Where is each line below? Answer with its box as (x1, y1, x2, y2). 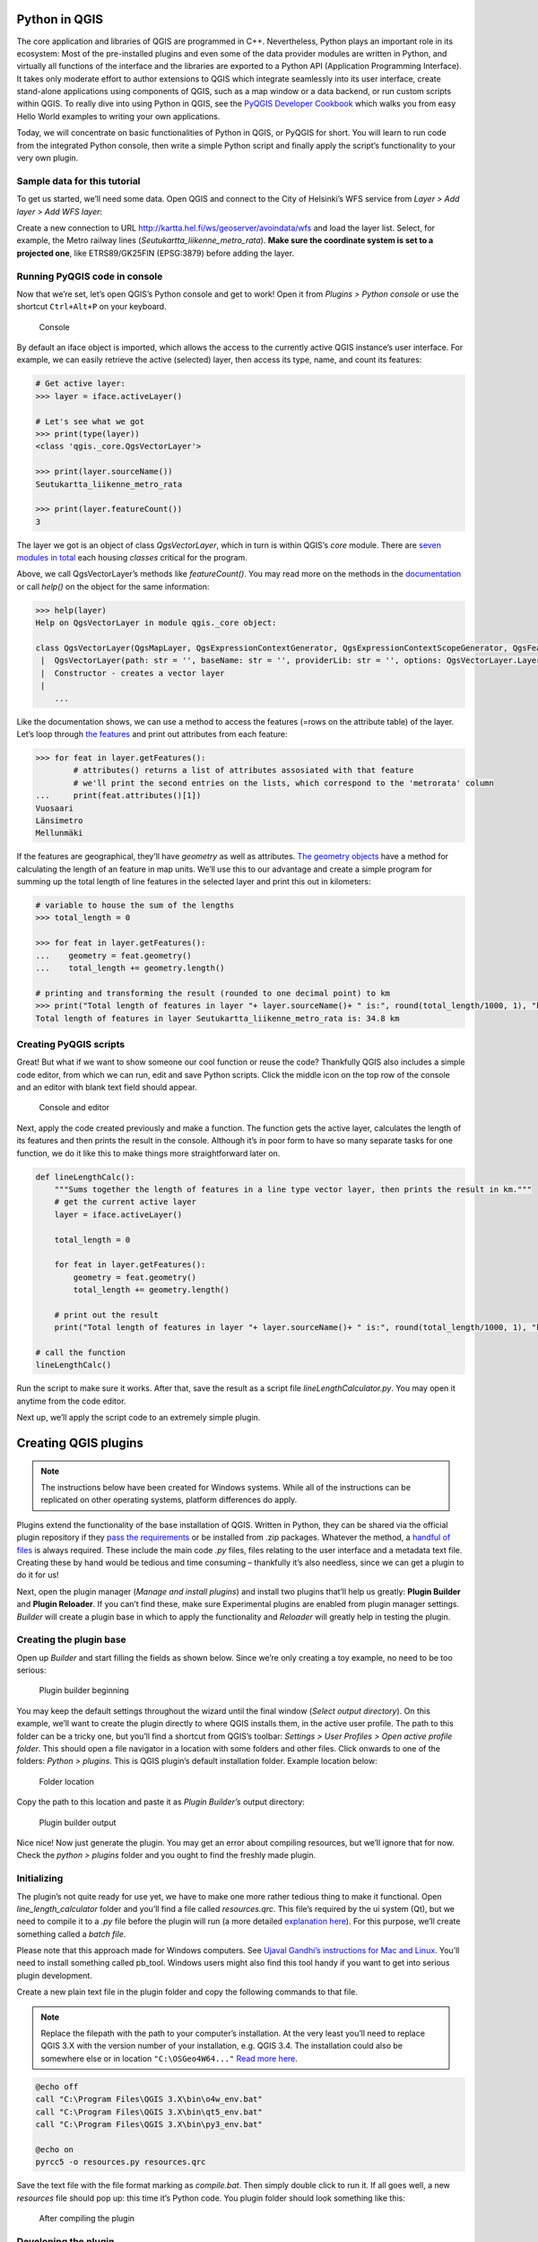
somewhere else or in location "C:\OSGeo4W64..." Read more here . (40, 2053, 298, 2064)
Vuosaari (35, 803, 74, 813)
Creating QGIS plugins (16, 1436, 143, 1451)
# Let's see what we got (35, 416, 145, 426)
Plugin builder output (39, 1817, 117, 1828)
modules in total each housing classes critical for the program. (16, 552, 248, 563)
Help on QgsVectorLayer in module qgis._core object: (35, 618, 277, 628)
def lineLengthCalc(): (35, 1171, 135, 1182)
